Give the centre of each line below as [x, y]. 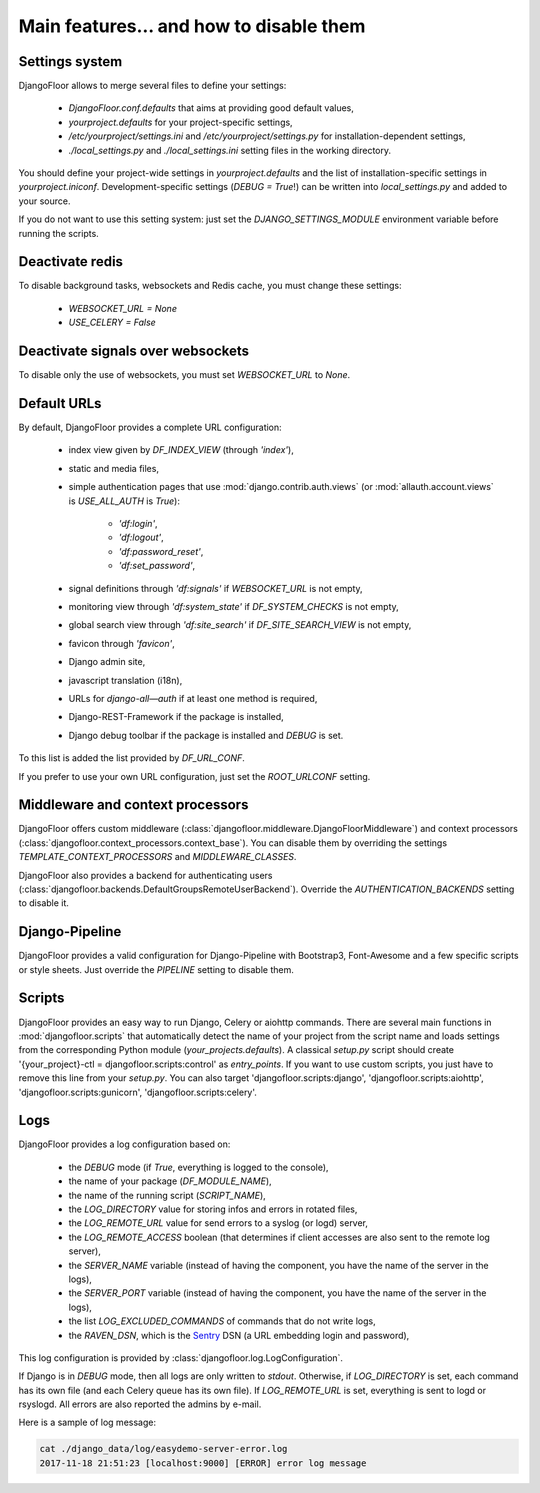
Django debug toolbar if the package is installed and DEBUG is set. [206, 735]
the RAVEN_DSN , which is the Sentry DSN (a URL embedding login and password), [239, 1335]
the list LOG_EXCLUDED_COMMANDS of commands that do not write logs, [222, 1321]
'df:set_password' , [157, 566]
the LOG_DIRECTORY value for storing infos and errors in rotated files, [213, 1209]
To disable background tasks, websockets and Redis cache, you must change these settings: [210, 286]
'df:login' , [138, 524]
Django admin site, [107, 662]
